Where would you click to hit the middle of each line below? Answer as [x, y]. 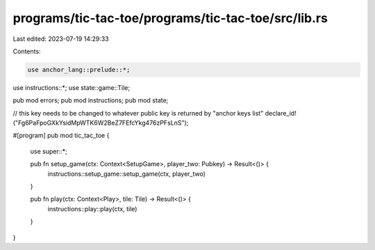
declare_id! [281, 113]
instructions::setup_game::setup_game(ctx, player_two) [127, 174]
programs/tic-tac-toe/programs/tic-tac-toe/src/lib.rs [170, 18]
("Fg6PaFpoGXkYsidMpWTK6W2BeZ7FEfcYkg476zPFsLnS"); [101, 123]
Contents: [27, 51]
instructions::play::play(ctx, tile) [92, 208]
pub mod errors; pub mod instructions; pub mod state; [91, 100]
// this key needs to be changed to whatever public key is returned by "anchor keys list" [138, 113]
